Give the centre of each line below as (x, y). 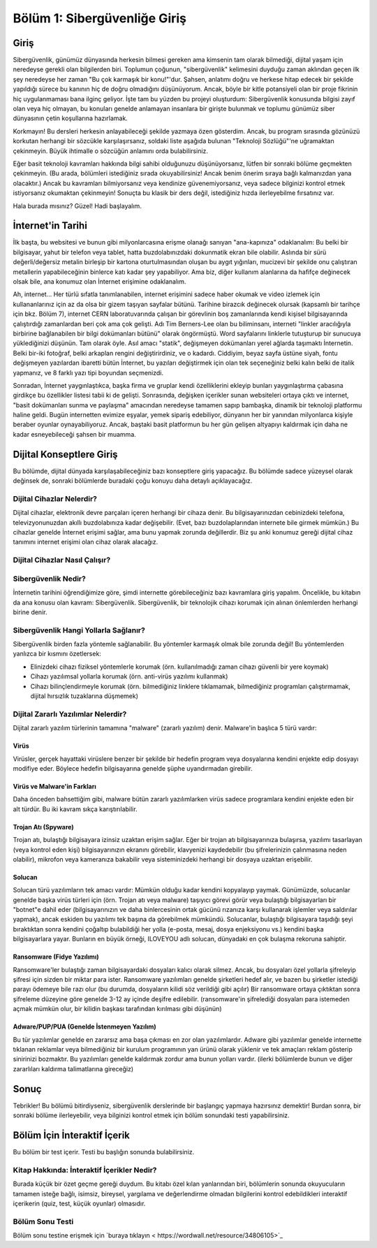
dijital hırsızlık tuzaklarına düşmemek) (84, 696)
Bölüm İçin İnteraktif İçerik (72, 1135)
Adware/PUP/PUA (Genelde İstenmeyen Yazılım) (84, 1026)
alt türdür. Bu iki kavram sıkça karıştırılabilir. (75, 809)
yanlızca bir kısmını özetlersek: (57, 654)
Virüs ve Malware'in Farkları (55, 786)
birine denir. (30, 612)
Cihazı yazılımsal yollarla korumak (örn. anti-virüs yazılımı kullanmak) (129, 676)
